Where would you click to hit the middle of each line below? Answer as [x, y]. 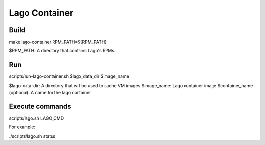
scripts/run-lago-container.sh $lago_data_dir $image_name [69, 76]
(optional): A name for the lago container [50, 93]
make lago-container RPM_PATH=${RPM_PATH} [58, 42]
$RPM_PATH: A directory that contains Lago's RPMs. [62, 51]
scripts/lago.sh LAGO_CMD [37, 118]
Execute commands [40, 106]
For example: [22, 127]
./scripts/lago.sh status [32, 136]
